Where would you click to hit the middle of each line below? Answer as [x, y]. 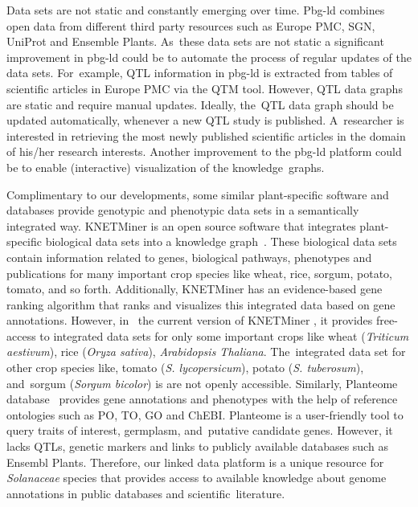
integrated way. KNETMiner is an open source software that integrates [181, 225]
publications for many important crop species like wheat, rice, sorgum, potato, [200, 273]
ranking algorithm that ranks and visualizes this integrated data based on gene [201, 304]
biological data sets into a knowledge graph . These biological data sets [221, 241]
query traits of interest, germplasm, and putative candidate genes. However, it [200, 430]
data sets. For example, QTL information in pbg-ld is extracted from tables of [200, 73]
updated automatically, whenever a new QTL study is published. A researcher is [205, 120]
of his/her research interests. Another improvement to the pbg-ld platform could [204, 151]
